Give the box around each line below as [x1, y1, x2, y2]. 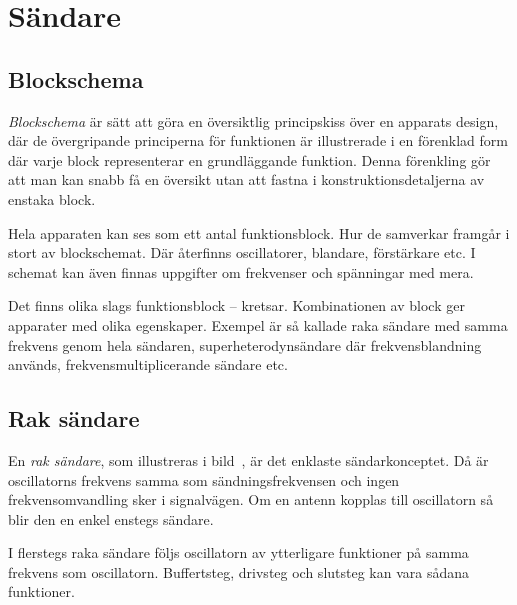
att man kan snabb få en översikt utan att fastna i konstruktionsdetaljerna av [8, 169, 485, 190]
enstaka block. [8, 188, 96, 209]
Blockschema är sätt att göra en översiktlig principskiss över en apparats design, [8, 110, 499, 131]
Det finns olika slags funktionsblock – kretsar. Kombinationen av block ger [8, 295, 465, 316]
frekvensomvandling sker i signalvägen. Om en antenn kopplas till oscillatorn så [8, 489, 494, 510]
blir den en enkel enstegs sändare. [8, 508, 214, 529]
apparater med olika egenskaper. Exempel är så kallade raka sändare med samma [8, 314, 508, 335]
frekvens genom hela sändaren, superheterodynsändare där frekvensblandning [8, 334, 482, 355]
